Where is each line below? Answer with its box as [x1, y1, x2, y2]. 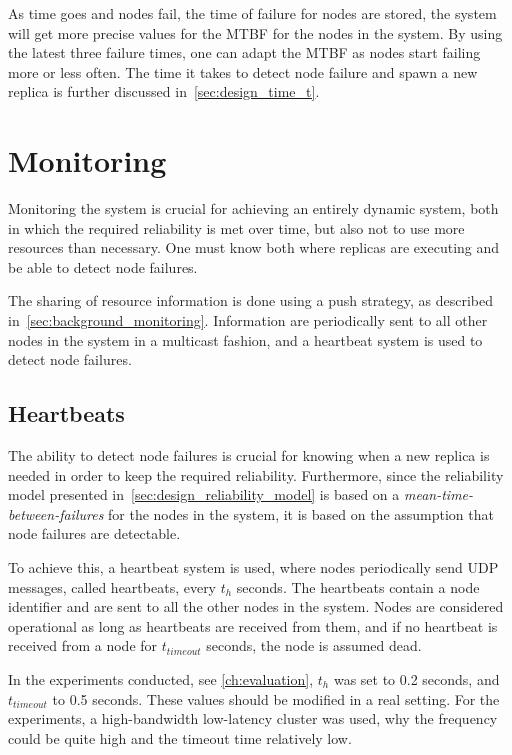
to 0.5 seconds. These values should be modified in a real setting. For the [52, 688, 500, 709]
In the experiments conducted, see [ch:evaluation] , [8, 668, 314, 689]
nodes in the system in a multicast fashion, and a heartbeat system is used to [8, 329, 483, 350]
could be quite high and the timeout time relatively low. [8, 727, 352, 748]
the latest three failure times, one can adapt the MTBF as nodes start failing [8, 42, 481, 63]
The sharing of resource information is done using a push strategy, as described [8, 290, 494, 311]
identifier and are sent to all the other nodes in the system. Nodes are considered [8, 596, 504, 617]
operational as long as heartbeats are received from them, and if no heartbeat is [8, 615, 498, 636]
